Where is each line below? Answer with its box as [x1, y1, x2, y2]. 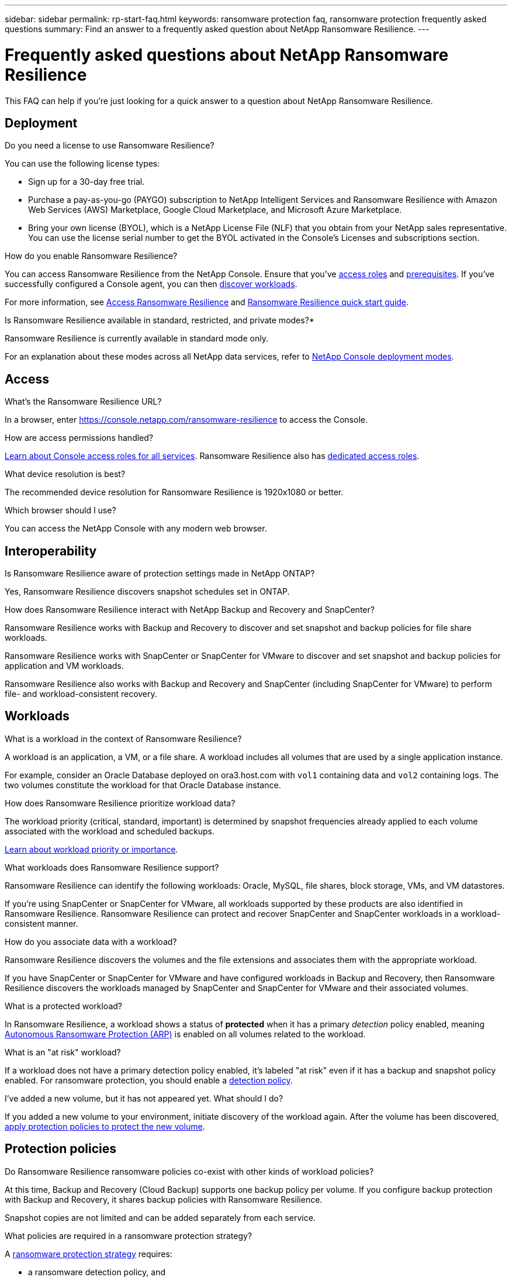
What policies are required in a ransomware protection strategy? [5, 1230, 252, 1241]
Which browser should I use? [5, 505, 116, 516]
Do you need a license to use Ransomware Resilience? [5, 140, 215, 151]
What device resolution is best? [5, 469, 126, 479]
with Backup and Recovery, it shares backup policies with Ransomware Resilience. [5, 1194, 323, 1204]
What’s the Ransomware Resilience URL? [5, 396, 162, 407]
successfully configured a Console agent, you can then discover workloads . [5, 279, 297, 289]
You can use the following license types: [5, 158, 160, 169]
